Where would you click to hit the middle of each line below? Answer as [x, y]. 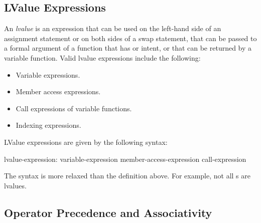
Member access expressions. [58, 91]
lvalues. [15, 185]
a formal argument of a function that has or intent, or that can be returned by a [128, 48]
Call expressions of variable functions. [74, 108]
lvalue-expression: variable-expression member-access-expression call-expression [125, 159]
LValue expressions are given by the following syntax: [86, 142]
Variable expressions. [48, 74]
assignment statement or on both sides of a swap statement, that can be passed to [130, 38]
